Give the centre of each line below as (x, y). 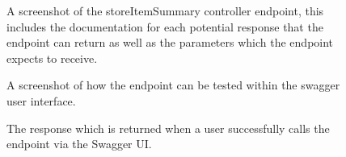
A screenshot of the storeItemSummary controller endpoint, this (165, 10)
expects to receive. (52, 58)
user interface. (41, 100)
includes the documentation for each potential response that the (165, 26)
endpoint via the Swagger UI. (79, 144)
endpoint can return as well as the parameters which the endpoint (170, 42)
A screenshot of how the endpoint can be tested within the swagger (173, 85)
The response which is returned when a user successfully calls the (168, 128)
